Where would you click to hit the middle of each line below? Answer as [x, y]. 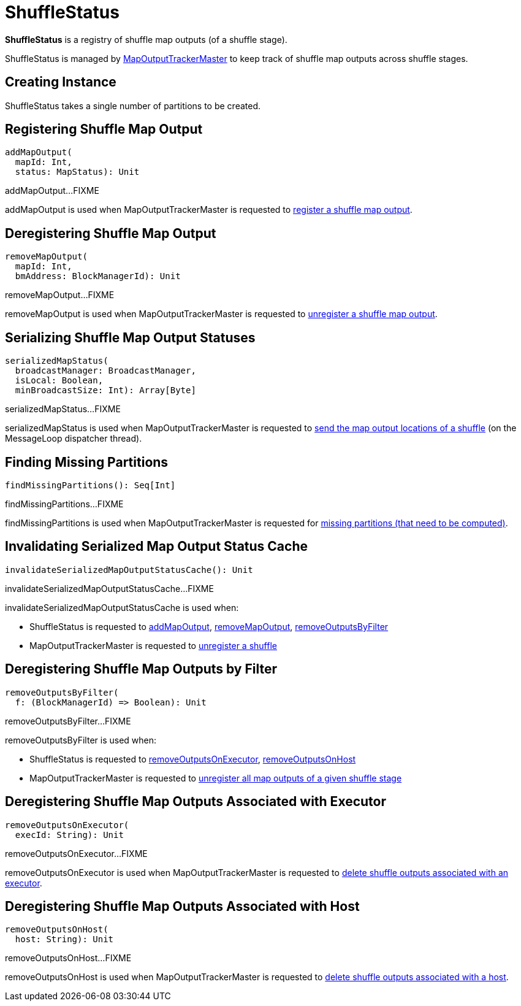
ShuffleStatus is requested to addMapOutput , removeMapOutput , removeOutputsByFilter [209, 626]
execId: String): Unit [69, 835]
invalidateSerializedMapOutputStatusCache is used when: [122, 607]
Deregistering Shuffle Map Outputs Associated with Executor [196, 802]
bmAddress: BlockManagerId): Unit [98, 276]
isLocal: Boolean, [59, 381]
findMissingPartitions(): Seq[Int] [90, 485]
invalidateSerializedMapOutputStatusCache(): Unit [129, 570]
